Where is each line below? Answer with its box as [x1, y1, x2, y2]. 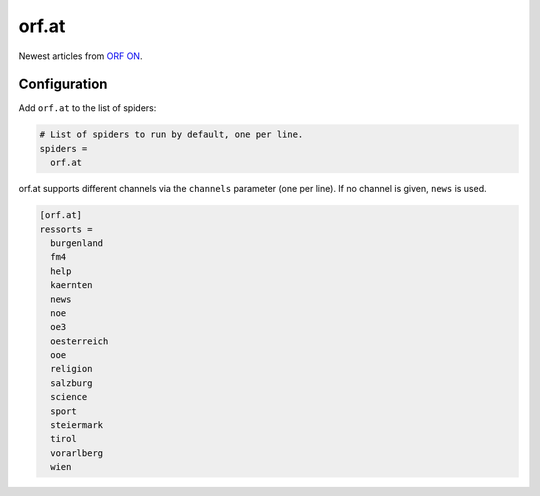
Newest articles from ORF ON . [18, 50, 143, 62]
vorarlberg [50, 447, 104, 459]
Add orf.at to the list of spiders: [18, 102, 157, 114]
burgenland [50, 237, 104, 249]
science [50, 391, 88, 403]
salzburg [50, 377, 93, 389]
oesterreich [50, 335, 109, 347]
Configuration [18, 76, 108, 93]
